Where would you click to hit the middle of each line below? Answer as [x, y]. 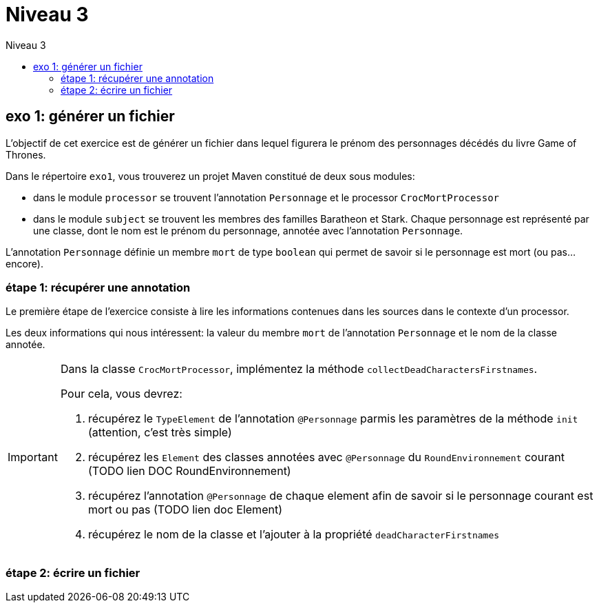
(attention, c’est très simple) [160, 433]
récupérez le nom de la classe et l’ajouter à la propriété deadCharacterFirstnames [294, 535]
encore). [25, 263]
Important [33, 457]
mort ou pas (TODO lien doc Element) [185, 510]
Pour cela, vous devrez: [121, 394]
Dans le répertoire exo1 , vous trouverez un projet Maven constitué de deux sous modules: [210, 176]
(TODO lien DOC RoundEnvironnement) [189, 471]
